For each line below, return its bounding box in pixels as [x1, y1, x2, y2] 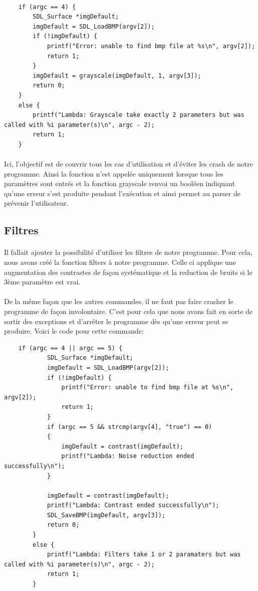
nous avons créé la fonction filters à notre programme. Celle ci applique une [4, 257, 236, 267]
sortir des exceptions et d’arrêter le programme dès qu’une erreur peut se [4, 316, 228, 326]
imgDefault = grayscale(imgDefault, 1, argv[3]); [33, 72, 201, 79]
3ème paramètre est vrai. [4, 276, 81, 287]
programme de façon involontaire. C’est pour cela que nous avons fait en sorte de [4, 306, 253, 316]
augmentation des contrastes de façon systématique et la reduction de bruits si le [4, 266, 252, 277]
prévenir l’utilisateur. [4, 198, 69, 208]
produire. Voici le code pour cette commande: [4, 326, 144, 336]
